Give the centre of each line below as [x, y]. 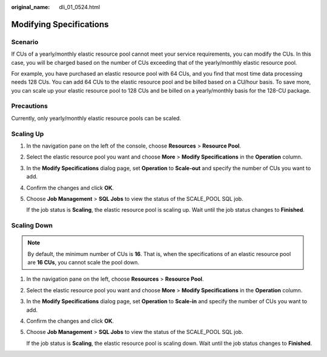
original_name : [31, 7]
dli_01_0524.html [79, 7]
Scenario [25, 42]
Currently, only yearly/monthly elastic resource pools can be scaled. [96, 118]
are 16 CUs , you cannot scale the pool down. [83, 263]
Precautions [29, 106]
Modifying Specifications [60, 24]
